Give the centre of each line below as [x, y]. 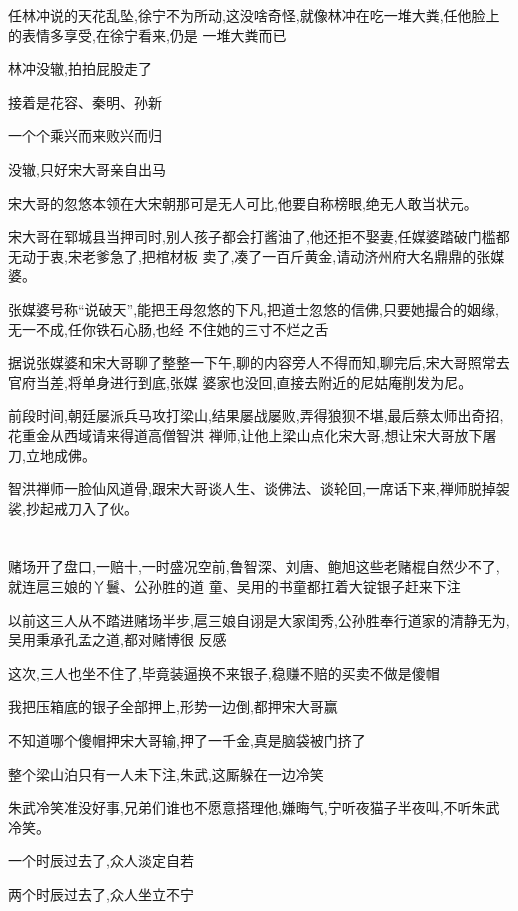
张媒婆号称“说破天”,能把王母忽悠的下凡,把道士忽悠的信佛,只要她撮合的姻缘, [253, 308]
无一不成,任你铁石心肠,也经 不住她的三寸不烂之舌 [168, 328]
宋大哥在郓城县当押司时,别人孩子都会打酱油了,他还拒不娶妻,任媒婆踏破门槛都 [259, 236]
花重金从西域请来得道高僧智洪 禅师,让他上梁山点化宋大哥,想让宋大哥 [231, 434]
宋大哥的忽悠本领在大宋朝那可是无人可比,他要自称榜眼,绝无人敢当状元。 [243, 202]
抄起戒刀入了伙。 [81, 507]
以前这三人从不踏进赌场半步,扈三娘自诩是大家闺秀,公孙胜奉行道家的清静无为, [259, 619]
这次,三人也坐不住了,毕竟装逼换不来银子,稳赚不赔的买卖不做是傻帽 [224, 672]
